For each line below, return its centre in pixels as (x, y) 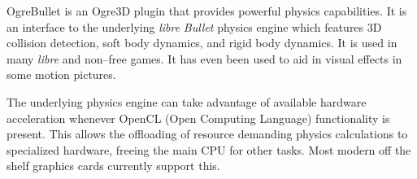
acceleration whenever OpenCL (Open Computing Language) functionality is (198, 118)
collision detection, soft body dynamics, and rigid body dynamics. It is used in (202, 43)
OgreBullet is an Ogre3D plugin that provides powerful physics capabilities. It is (207, 11)
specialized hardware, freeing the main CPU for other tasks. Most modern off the (209, 149)
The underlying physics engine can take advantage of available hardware (187, 101)
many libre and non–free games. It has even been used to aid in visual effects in (204, 58)
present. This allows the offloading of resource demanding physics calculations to (207, 134)
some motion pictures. (61, 74)
